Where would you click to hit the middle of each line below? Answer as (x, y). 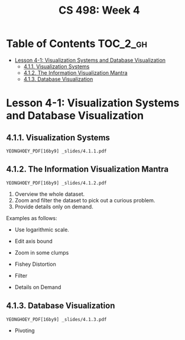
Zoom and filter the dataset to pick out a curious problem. (85, 200)
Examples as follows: (32, 218)
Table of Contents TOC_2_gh (77, 44)
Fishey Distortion (35, 264)
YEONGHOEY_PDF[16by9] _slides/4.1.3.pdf (57, 319)
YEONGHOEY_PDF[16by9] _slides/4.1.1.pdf (57, 151)
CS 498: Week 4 (99, 10)
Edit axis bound (34, 241)
